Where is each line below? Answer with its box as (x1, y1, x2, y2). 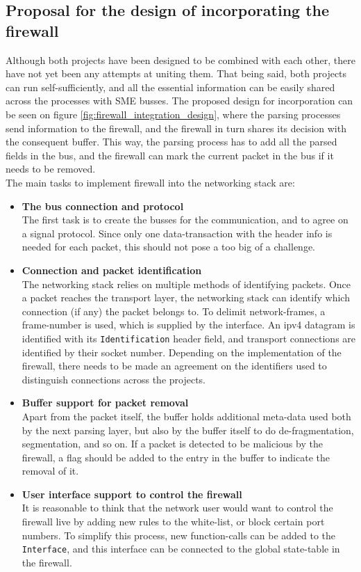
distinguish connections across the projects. (22, 372, 206, 386)
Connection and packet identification (22, 262, 202, 277)
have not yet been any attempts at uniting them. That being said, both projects (6, 66, 347, 81)
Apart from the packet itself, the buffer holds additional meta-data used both (22, 408, 351, 423)
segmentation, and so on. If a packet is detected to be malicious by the (22, 436, 323, 451)
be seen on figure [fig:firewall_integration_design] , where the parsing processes (6, 106, 341, 121)
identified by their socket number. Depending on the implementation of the (22, 344, 342, 359)
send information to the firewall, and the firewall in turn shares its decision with (6, 120, 346, 135)
